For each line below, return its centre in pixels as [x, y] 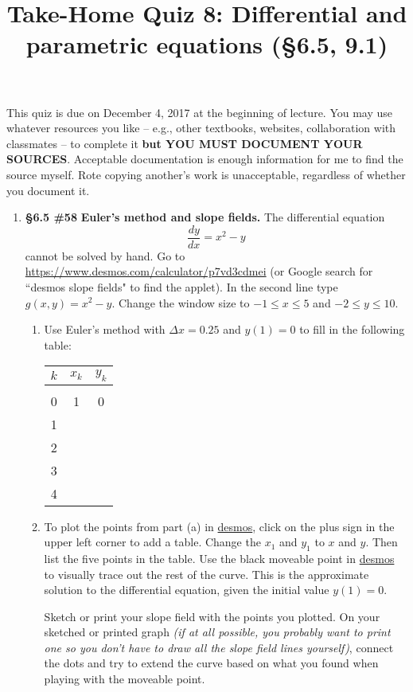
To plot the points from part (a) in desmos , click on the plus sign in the [219, 526]
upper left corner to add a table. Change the [152, 542]
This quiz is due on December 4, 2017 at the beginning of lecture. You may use [200, 112]
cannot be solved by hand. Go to [105, 255]
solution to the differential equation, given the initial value [187, 590]
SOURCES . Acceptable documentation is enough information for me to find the [205, 159]
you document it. [48, 190]
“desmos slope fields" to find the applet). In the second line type [181, 286]
